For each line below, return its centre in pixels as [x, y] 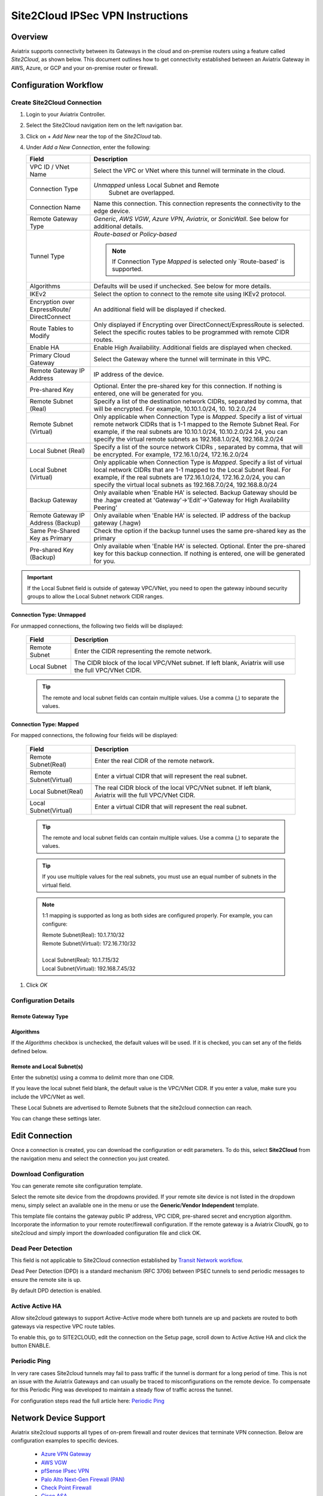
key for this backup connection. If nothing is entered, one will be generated [199, 554]
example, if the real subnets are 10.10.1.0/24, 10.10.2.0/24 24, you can [191, 431]
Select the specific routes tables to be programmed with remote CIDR [191, 332]
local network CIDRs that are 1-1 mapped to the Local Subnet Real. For [192, 470]
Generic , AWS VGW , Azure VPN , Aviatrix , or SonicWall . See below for [191, 218]
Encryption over [52, 302]
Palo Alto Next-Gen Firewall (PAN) [83, 1479]
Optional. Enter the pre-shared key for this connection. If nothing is [188, 386]
